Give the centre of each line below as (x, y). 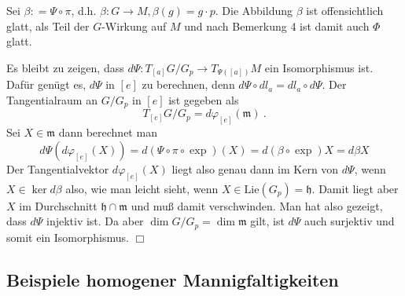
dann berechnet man (108, 132)
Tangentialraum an (52, 99)
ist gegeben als (204, 99)
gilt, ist (267, 221)
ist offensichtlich (345, 10)
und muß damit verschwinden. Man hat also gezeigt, (257, 205)
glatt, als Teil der (48, 26)
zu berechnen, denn (188, 84)
